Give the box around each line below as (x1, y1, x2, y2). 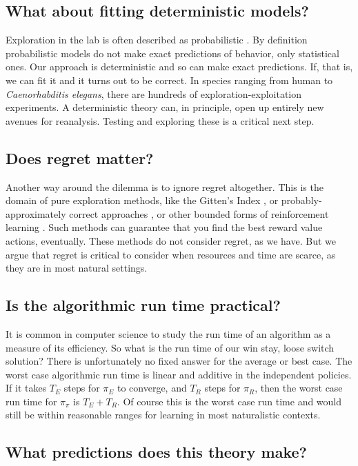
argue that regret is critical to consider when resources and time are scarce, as (6, 247, 336, 261)
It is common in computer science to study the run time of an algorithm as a (6, 326, 331, 341)
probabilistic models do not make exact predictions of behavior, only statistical (6, 45, 339, 60)
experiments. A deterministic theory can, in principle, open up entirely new (6, 100, 324, 114)
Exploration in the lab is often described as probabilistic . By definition (6, 32, 308, 47)
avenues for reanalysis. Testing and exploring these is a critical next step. (6, 113, 315, 128)
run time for (6, 394, 57, 408)
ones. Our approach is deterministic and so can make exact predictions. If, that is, (6, 59, 353, 74)
